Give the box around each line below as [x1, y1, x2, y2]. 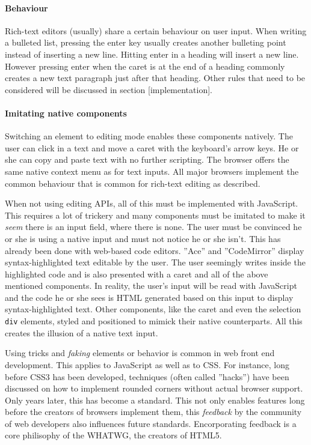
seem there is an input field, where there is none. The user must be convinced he [5, 220, 302, 233]
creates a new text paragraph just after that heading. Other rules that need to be [5, 71, 306, 84]
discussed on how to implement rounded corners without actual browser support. [5, 382, 303, 395]
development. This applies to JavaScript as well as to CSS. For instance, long [5, 358, 289, 371]
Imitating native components [5, 106, 127, 119]
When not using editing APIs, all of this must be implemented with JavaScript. [5, 197, 298, 210]
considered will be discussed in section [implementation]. [5, 83, 212, 95]
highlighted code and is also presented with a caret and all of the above [5, 267, 268, 280]
